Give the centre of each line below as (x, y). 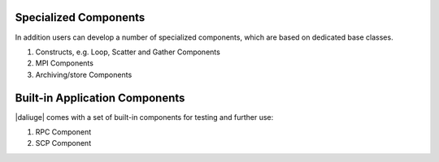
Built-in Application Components (100, 98)
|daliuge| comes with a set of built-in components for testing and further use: (144, 117)
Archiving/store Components (84, 75)
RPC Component (63, 132)
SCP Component (63, 143)
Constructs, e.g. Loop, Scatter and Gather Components (128, 52)
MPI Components (64, 63)
